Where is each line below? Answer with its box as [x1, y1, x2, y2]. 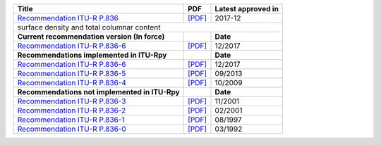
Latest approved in [214, 4, 279, 13]
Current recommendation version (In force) [17, 32, 165, 42]
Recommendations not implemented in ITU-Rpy [17, 87, 180, 96]
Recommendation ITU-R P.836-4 [17, 78, 127, 87]
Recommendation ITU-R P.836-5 [17, 69, 126, 78]
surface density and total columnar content [17, 23, 161, 32]
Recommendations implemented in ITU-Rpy [17, 50, 167, 60]
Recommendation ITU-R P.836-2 [17, 106, 126, 115]
